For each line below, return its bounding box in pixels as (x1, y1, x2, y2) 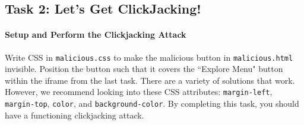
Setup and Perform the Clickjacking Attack (5, 28, 186, 41)
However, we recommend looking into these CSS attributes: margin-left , (5, 85, 273, 98)
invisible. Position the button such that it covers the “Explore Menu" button (5, 63, 283, 75)
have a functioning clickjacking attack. (5, 108, 144, 121)
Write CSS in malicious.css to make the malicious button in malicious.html (5, 51, 293, 63)
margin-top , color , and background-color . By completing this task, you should (5, 97, 299, 110)
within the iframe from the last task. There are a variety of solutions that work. (5, 74, 295, 86)
